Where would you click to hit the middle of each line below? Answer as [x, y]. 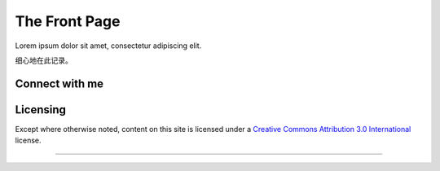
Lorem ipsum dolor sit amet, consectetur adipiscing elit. [108, 46]
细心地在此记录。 [44, 60]
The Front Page [68, 21]
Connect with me [59, 83]
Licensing [41, 110]
